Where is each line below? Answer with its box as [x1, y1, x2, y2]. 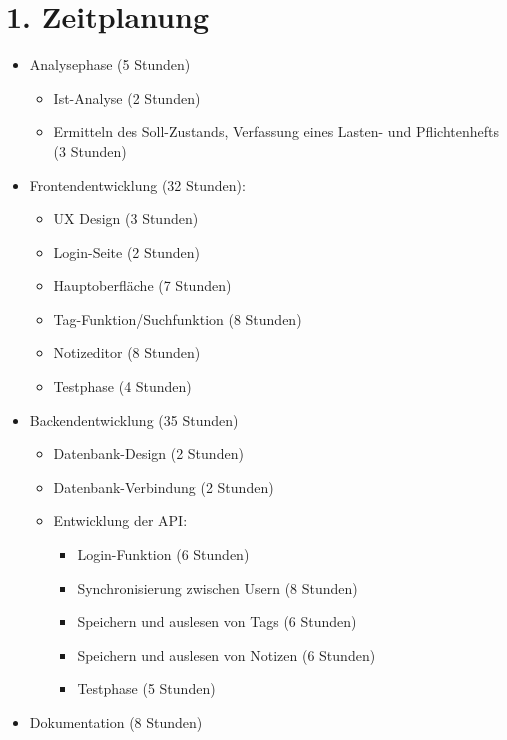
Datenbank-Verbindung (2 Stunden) [53, 476, 274, 497]
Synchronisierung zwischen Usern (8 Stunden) [77, 577, 358, 598]
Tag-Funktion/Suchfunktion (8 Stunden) [53, 308, 302, 329]
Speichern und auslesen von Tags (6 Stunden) [77, 611, 357, 632]
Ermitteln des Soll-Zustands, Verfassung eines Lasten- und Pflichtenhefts [53, 121, 500, 142]
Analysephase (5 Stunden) [29, 54, 191, 75]
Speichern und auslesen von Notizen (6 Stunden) [77, 644, 376, 665]
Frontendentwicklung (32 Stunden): [29, 174, 246, 195]
